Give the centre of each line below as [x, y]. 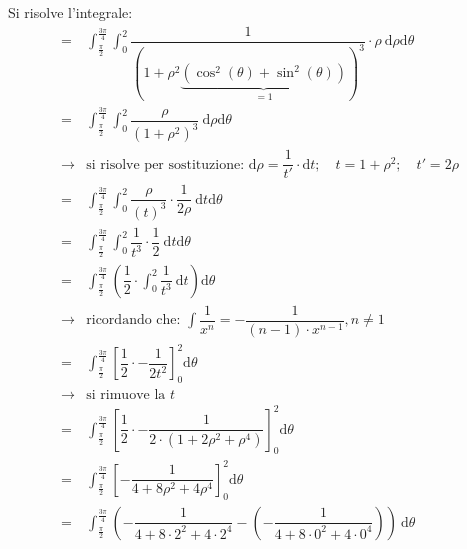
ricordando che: [133, 320]
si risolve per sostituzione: [165, 164]
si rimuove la [126, 394]
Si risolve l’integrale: [70, 12]
